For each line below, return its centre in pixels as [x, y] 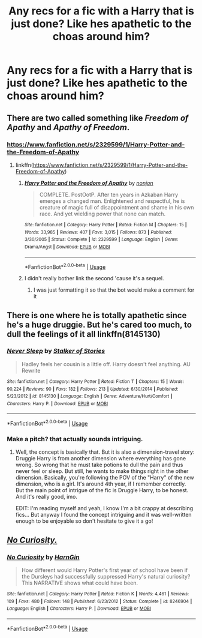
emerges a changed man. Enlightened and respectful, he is [112, 201]
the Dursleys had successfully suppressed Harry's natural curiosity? [106, 577]
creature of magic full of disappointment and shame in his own [117, 207]
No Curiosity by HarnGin [43, 557]
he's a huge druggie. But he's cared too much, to [100, 324]
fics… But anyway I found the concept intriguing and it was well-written [103, 515]
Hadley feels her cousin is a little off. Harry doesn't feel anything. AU [106, 364]
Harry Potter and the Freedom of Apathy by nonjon [89, 183]
